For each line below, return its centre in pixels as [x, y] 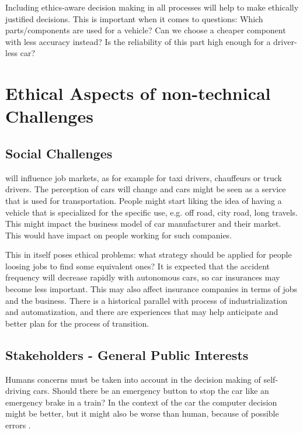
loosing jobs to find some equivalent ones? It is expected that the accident [138, 266]
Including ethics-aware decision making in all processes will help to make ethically [152, 7]
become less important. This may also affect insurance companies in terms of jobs [151, 289]
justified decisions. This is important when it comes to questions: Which [134, 18]
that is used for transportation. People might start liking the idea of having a [144, 200]
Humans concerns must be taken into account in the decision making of [133, 379]
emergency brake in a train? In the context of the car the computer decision [141, 402]
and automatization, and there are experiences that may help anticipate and [142, 312]
